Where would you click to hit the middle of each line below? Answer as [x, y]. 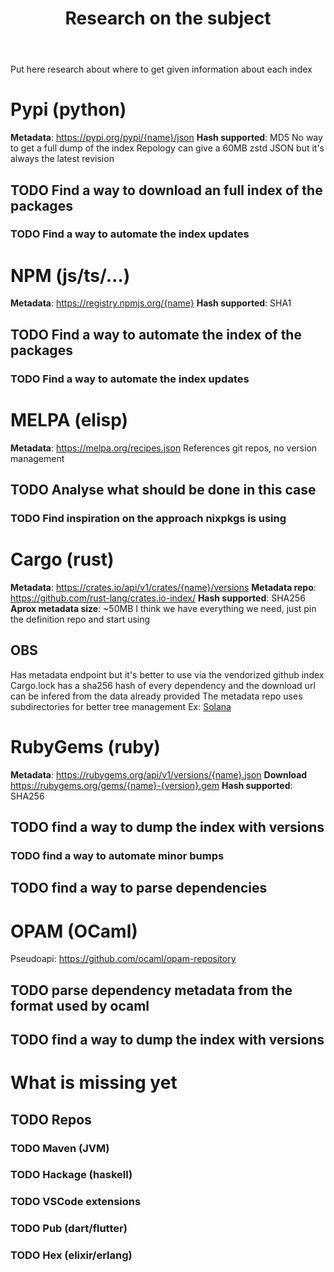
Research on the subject [168, 18]
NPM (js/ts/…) [70, 275]
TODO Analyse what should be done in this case [163, 490]
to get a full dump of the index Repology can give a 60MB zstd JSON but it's [167, 148]
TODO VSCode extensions [76, 1202]
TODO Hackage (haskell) [71, 1175]
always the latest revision [62, 159]
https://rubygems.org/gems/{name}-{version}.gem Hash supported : [151, 785]
